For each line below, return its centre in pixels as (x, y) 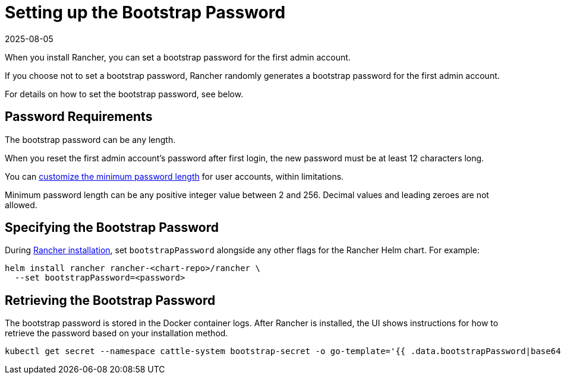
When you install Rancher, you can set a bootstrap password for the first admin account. (178, 57)
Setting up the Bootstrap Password (145, 12)
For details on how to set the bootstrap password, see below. (124, 94)
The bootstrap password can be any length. (90, 139)
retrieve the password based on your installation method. (116, 333)
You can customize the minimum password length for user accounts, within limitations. (174, 176)
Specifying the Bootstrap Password (112, 228)
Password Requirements (79, 117)
